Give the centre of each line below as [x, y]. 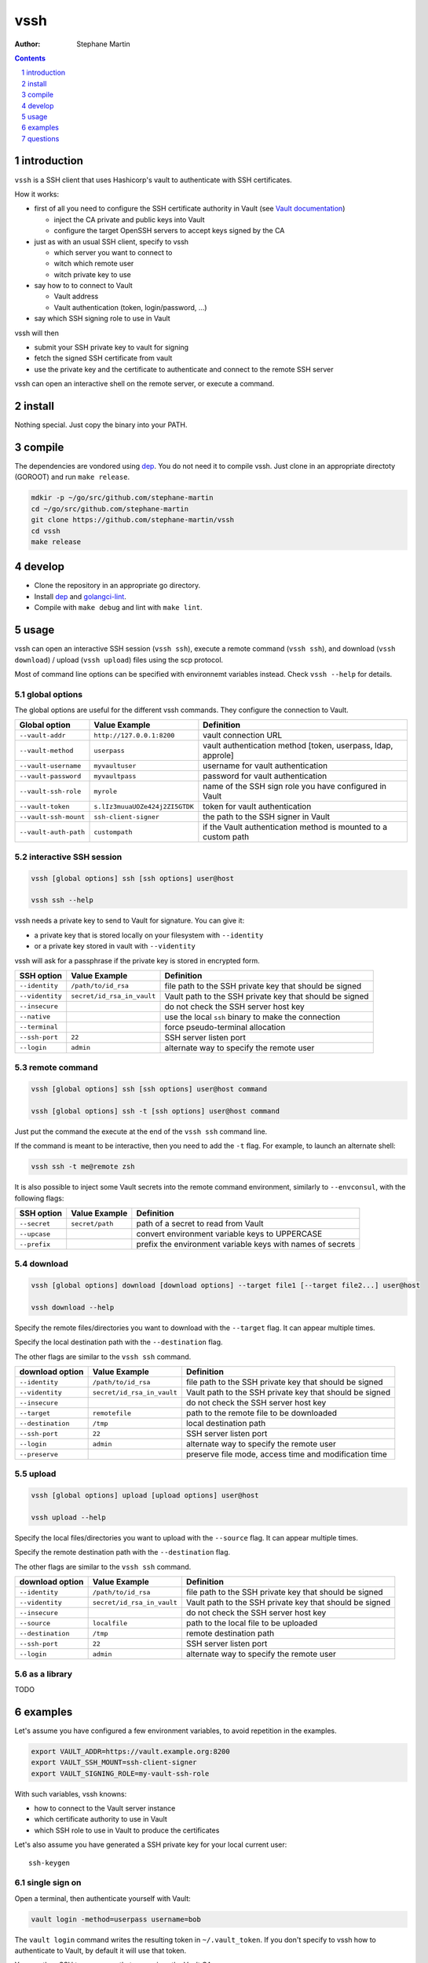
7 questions [40, 138]
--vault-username [50, 766]
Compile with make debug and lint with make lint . [118, 608]
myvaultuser [115, 766]
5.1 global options [48, 694]
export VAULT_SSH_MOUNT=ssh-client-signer [114, 1762]
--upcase [35, 1234]
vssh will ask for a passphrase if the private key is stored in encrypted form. [137, 960]
